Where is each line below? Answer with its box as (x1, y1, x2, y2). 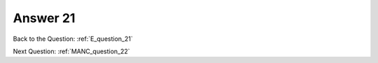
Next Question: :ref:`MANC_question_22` (13, 47, 130, 55)
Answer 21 (13, 10, 76, 26)
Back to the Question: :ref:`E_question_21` (13, 35, 133, 43)
